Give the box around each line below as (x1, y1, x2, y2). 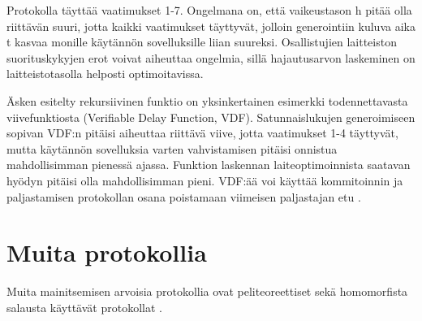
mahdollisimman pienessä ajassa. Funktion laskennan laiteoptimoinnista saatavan (6, 156, 411, 173)
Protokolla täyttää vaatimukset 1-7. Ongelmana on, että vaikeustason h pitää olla (6, 2, 412, 18)
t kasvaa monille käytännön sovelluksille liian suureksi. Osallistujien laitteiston (6, 33, 397, 50)
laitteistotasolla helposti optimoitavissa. (6, 65, 204, 82)
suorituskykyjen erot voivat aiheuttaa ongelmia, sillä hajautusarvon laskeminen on (6, 49, 416, 66)
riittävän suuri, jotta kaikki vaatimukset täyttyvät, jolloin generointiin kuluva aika (6, 17, 416, 34)
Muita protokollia (6, 236, 207, 269)
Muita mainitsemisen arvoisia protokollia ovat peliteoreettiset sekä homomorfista (6, 283, 408, 300)
